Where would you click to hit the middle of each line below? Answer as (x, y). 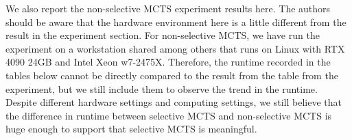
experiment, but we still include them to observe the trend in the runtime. (162, 88)
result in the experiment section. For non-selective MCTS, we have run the (163, 35)
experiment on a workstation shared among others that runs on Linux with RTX (175, 48)
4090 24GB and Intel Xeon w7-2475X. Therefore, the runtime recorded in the (168, 62)
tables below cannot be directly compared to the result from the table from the (172, 75)
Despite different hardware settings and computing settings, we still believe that (174, 102)
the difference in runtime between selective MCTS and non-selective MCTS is (169, 115)
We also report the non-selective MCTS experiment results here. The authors (168, 8)
